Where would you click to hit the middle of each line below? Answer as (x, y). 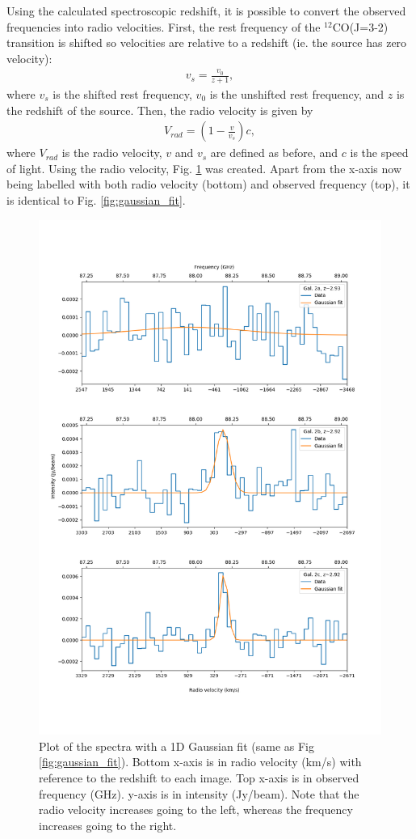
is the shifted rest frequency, (122, 93)
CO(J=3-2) (360, 26)
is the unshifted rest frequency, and (297, 93)
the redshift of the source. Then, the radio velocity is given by (160, 110)
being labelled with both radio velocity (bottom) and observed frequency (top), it (208, 184)
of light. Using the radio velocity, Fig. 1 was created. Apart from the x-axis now (204, 168)
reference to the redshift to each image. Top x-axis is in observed (199, 777)
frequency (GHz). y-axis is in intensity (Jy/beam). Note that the (199, 793)
